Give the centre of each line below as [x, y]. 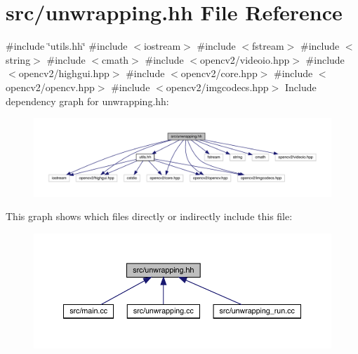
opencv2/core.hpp [219, 73]
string [18, 59]
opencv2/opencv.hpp [50, 87]
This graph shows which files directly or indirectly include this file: [149, 216]
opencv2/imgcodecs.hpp [217, 87]
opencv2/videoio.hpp [245, 59]
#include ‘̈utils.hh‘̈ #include [67, 46]
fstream [268, 46]
